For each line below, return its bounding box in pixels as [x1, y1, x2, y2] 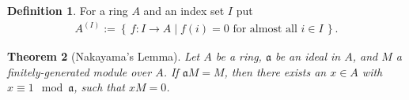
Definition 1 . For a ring [7, 2, 128, 18]
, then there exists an [224, 63, 327, 80]
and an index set [143, 2, 225, 18]
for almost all [233, 24, 297, 35]
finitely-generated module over [7, 63, 152, 80]
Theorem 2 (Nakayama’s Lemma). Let [7, 48, 200, 65]
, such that [74, 79, 125, 95]
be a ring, [215, 48, 262, 65]
